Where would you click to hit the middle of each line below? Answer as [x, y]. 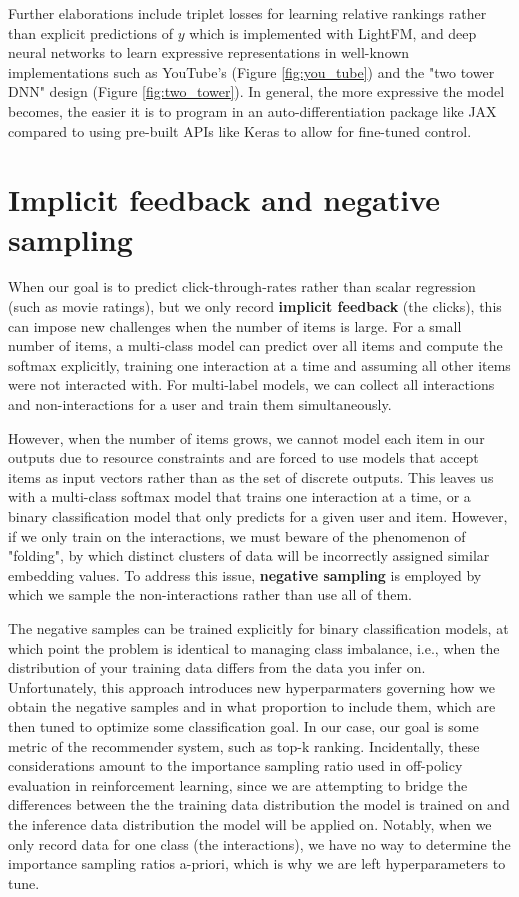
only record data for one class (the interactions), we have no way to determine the [259, 843]
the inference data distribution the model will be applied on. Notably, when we [250, 823]
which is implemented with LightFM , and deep [333, 32]
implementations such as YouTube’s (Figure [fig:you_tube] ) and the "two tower [251, 71]
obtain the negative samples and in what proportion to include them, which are [252, 706]
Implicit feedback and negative [224, 199]
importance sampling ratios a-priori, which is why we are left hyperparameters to [257, 863]
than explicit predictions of [91, 32]
